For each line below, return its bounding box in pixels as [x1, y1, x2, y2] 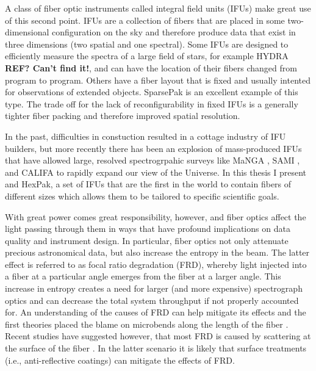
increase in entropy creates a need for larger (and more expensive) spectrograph [5, 282, 303, 295]
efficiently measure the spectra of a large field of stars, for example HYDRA [5, 49, 289, 62]
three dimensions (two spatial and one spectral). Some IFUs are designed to [5, 37, 289, 50]
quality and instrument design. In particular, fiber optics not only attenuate [5, 234, 289, 247]
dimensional [5, 26, 49, 38]
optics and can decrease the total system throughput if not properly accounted [5, 294, 299, 306]
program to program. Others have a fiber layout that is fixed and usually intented [5, 73, 311, 86]
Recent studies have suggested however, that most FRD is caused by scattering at [5, 330, 311, 342]
